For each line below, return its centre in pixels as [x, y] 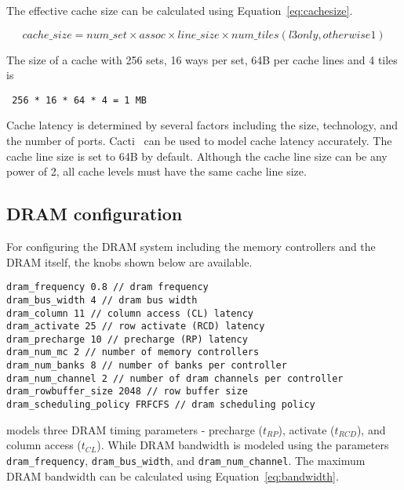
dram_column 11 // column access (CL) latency [130, 313]
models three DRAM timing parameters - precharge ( [135, 429]
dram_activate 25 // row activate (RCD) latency [136, 327]
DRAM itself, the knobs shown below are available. [129, 261]
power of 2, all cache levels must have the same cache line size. [157, 171]
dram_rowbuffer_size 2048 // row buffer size [127, 392]
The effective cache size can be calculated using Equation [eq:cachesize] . [180, 10]
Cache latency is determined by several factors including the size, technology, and [202, 125]
